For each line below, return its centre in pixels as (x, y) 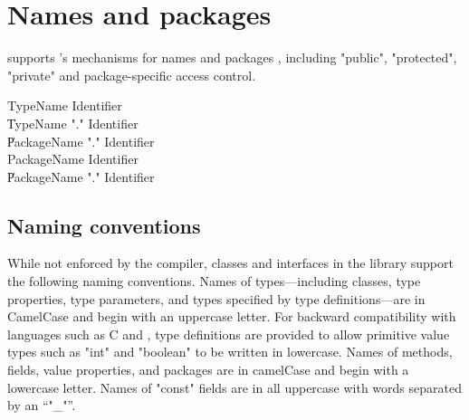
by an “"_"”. (42, 405)
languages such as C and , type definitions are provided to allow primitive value (229, 334)
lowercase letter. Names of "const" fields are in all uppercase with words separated (234, 387)
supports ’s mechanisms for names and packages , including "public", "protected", (232, 57)
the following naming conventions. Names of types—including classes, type (214, 281)
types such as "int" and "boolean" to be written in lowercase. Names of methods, (230, 352)
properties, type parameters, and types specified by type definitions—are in (216, 298)
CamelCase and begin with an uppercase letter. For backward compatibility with (232, 316)
